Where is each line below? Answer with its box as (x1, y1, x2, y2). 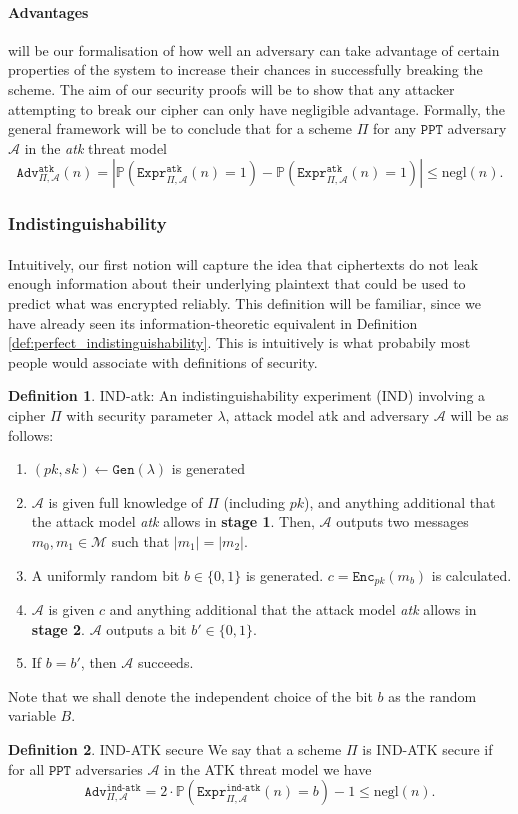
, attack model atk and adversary (225, 404, 430, 425)
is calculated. (431, 564, 512, 585)
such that (111, 530, 170, 551)
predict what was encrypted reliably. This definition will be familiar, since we (8, 292, 481, 313)
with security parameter (66, 404, 213, 425)
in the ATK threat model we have (164, 758, 372, 779)
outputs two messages (336, 511, 469, 532)
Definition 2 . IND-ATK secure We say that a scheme (8, 738, 342, 759)
